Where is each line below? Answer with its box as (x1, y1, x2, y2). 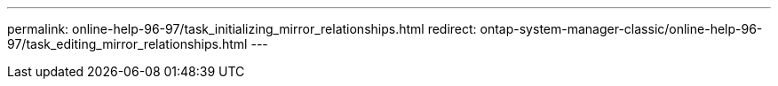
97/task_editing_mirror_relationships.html (7, 36, 248, 51)
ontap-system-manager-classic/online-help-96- (480, 21, 763, 36)
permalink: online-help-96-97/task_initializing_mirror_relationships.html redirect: (7, 21, 477, 36)
